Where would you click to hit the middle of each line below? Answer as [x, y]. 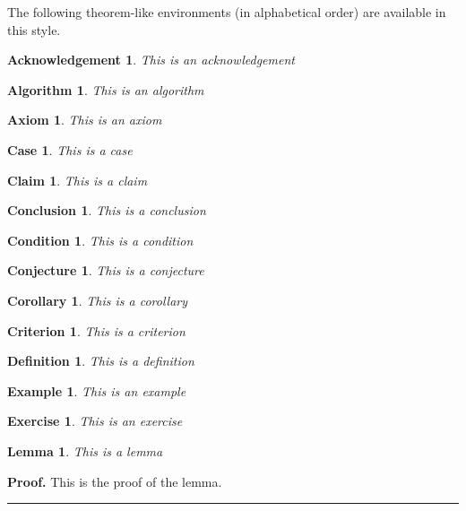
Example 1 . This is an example [97, 390]
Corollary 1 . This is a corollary [98, 300]
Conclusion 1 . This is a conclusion [107, 210]
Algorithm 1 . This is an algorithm [106, 89]
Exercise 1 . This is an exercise [95, 421]
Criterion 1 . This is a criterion [96, 330]
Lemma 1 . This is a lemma [85, 450]
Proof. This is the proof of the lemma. [115, 481]
